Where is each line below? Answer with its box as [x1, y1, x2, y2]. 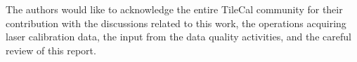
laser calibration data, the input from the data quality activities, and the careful [6, 29, 351, 44]
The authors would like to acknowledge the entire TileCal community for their [6, 2, 343, 16]
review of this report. [6, 42, 96, 57]
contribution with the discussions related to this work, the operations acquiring [6, 15, 346, 30]
